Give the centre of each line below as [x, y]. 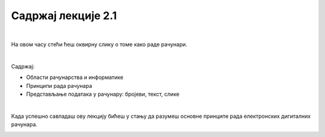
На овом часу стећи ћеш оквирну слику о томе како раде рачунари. [99, 44]
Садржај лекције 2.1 [64, 16]
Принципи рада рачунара [59, 86]
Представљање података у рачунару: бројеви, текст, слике [103, 94]
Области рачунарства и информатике [75, 77]
